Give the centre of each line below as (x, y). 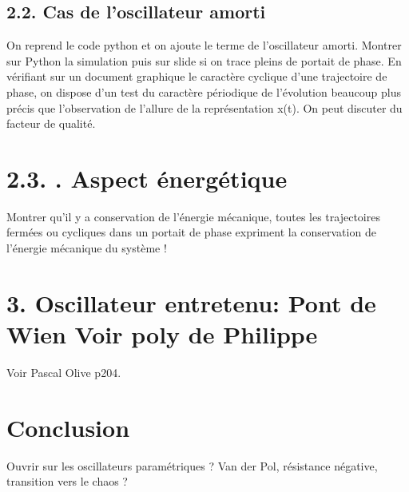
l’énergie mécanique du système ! (87, 248)
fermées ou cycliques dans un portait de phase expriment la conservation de (191, 232)
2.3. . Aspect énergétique (147, 178)
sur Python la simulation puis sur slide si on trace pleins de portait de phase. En (204, 60)
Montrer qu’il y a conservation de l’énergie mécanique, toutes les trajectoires (193, 216)
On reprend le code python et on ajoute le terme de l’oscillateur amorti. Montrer (204, 45)
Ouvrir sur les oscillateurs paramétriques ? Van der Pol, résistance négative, (192, 465)
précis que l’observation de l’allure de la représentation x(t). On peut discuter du (204, 107)
